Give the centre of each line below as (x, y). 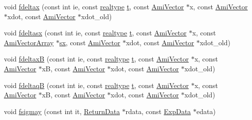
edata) (206, 111)
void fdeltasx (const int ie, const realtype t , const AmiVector (95, 33)
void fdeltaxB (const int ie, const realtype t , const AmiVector (97, 59)
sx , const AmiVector (90, 42)
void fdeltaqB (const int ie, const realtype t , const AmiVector (97, 85)
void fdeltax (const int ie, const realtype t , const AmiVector (94, 6)
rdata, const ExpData (158, 111)
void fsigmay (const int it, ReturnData (62, 111)
